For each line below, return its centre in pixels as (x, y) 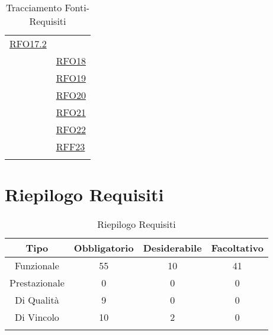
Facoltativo (237, 248)
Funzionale (37, 266)
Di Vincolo (37, 317)
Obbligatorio (104, 248)
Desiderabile (172, 248)
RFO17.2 (28, 44)
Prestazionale (37, 283)
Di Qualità (37, 300)
